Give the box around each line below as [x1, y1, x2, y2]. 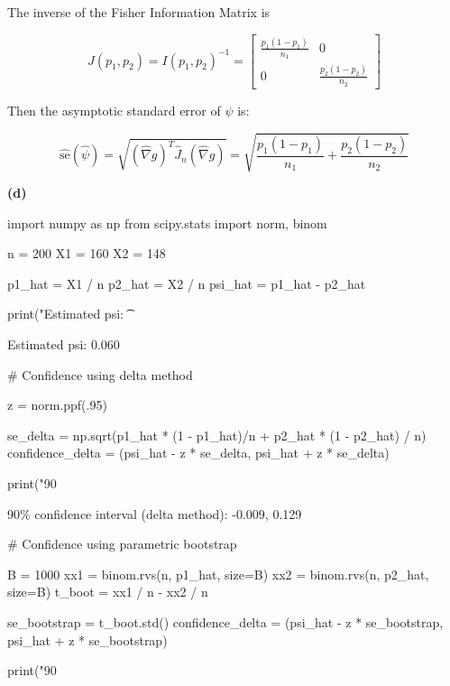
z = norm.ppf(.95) [7, 395, 107, 414]
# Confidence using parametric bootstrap [7, 534, 237, 553]
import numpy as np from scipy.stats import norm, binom [7, 213, 327, 232]
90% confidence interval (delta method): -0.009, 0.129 [7, 504, 302, 523]
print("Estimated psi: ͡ [7, 304, 127, 323]
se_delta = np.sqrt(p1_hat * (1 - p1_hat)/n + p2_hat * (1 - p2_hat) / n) [7, 425, 427, 444]
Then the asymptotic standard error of [7, 100, 221, 119]
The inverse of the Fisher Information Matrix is [7, 3, 271, 21]
